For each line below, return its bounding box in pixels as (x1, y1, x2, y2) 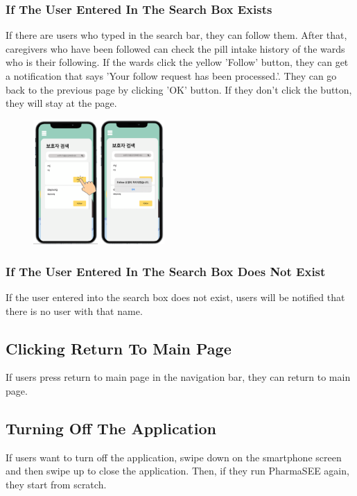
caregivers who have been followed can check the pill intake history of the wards (6, 41, 345, 55)
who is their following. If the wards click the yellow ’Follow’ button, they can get (6, 55, 349, 69)
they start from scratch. (6, 477, 107, 491)
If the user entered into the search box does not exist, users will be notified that (6, 289, 345, 304)
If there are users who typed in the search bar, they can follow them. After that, (6, 28, 347, 42)
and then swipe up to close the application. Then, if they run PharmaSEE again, (6, 463, 349, 478)
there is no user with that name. (6, 303, 143, 318)
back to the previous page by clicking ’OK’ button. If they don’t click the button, (6, 82, 352, 96)
